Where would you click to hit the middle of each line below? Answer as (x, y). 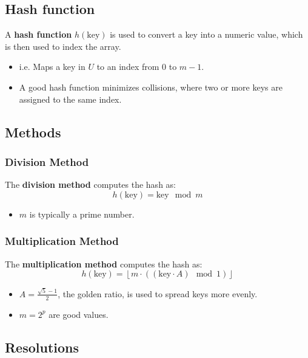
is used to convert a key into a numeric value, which (206, 34)
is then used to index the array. (63, 46)
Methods (33, 132)
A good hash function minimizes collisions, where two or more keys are (151, 87)
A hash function (38, 34)
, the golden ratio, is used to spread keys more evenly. (158, 293)
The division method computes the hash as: (90, 184)
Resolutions (42, 347)
